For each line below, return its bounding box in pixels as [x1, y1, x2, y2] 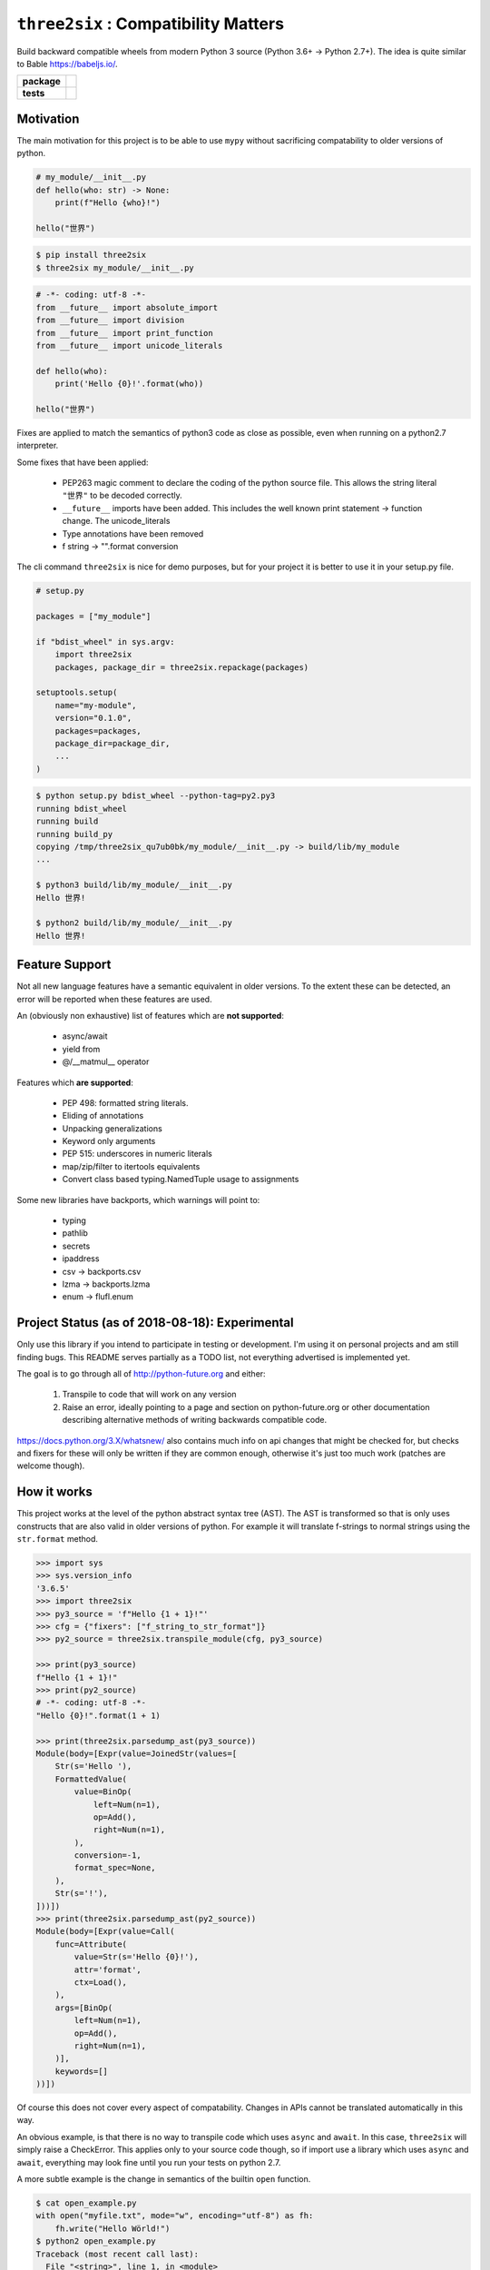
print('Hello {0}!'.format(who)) [54, 379, 204, 390]
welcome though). [16, 1460, 85, 1471]
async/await [62, 1031, 108, 1041]
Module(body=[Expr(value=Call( [35, 1926, 176, 1937]
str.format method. [16, 1534, 99, 1545]
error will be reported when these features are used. [16, 993, 212, 1004]
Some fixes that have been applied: [16, 457, 149, 468]
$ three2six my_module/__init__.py [35, 262, 194, 272]
